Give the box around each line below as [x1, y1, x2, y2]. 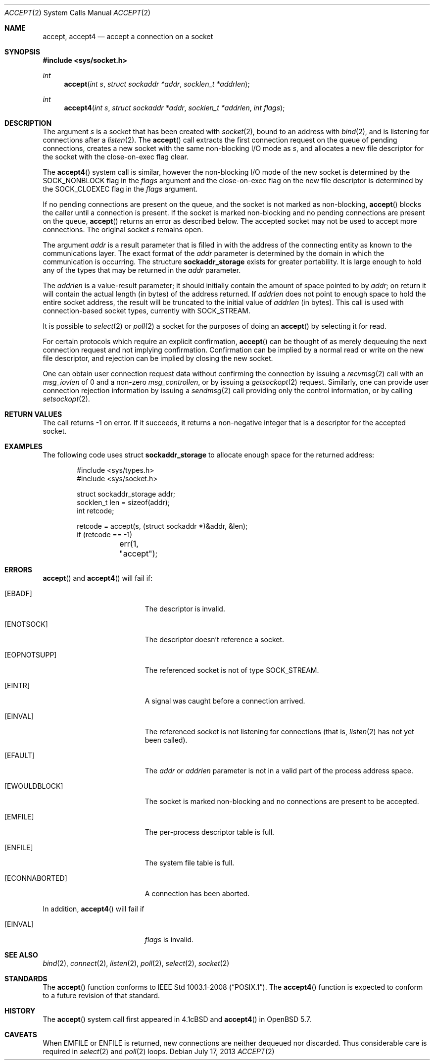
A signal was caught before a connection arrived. [145, 697, 305, 705]
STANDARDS [4, 974, 48, 983]
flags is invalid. [145, 935, 194, 944]
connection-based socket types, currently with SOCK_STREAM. [43, 306, 250, 315]
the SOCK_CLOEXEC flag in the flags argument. [43, 185, 198, 193]
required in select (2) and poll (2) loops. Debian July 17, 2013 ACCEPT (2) [43, 1047, 275, 1056]
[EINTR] [4, 681, 30, 690]
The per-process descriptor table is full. [145, 828, 275, 836]
